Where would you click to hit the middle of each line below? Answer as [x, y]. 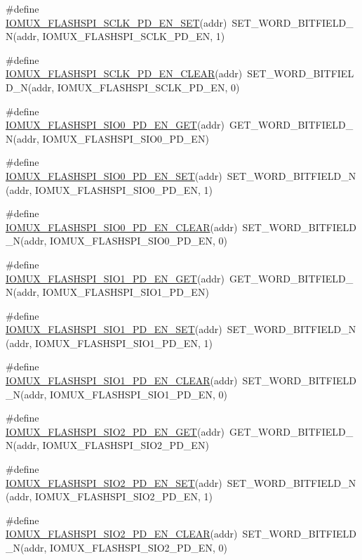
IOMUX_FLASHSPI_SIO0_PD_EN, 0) [139, 241]
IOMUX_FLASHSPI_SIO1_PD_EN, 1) [124, 343]
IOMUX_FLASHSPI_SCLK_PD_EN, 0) [148, 87]
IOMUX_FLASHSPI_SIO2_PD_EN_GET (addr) [115, 431]
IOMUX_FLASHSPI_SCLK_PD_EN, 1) [134, 36]
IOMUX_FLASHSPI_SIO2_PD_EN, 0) [139, 547]
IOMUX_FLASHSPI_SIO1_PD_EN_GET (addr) [115, 278]
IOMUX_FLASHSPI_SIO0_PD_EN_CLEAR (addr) [122, 227]
